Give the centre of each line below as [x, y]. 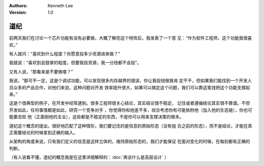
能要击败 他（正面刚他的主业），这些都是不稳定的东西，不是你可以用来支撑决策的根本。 [96, 117]
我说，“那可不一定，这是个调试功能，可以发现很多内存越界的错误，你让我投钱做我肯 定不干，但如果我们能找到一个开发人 [131, 81]
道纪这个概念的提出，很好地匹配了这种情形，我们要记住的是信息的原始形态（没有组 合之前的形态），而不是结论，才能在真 [131, 126]
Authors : [18, 6]
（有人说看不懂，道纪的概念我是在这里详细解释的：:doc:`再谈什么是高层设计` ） [89, 157]
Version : [18, 13]
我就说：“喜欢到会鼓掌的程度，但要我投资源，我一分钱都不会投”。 [75, 63]
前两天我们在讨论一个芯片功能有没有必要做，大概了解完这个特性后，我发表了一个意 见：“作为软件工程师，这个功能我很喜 [131, 38]
